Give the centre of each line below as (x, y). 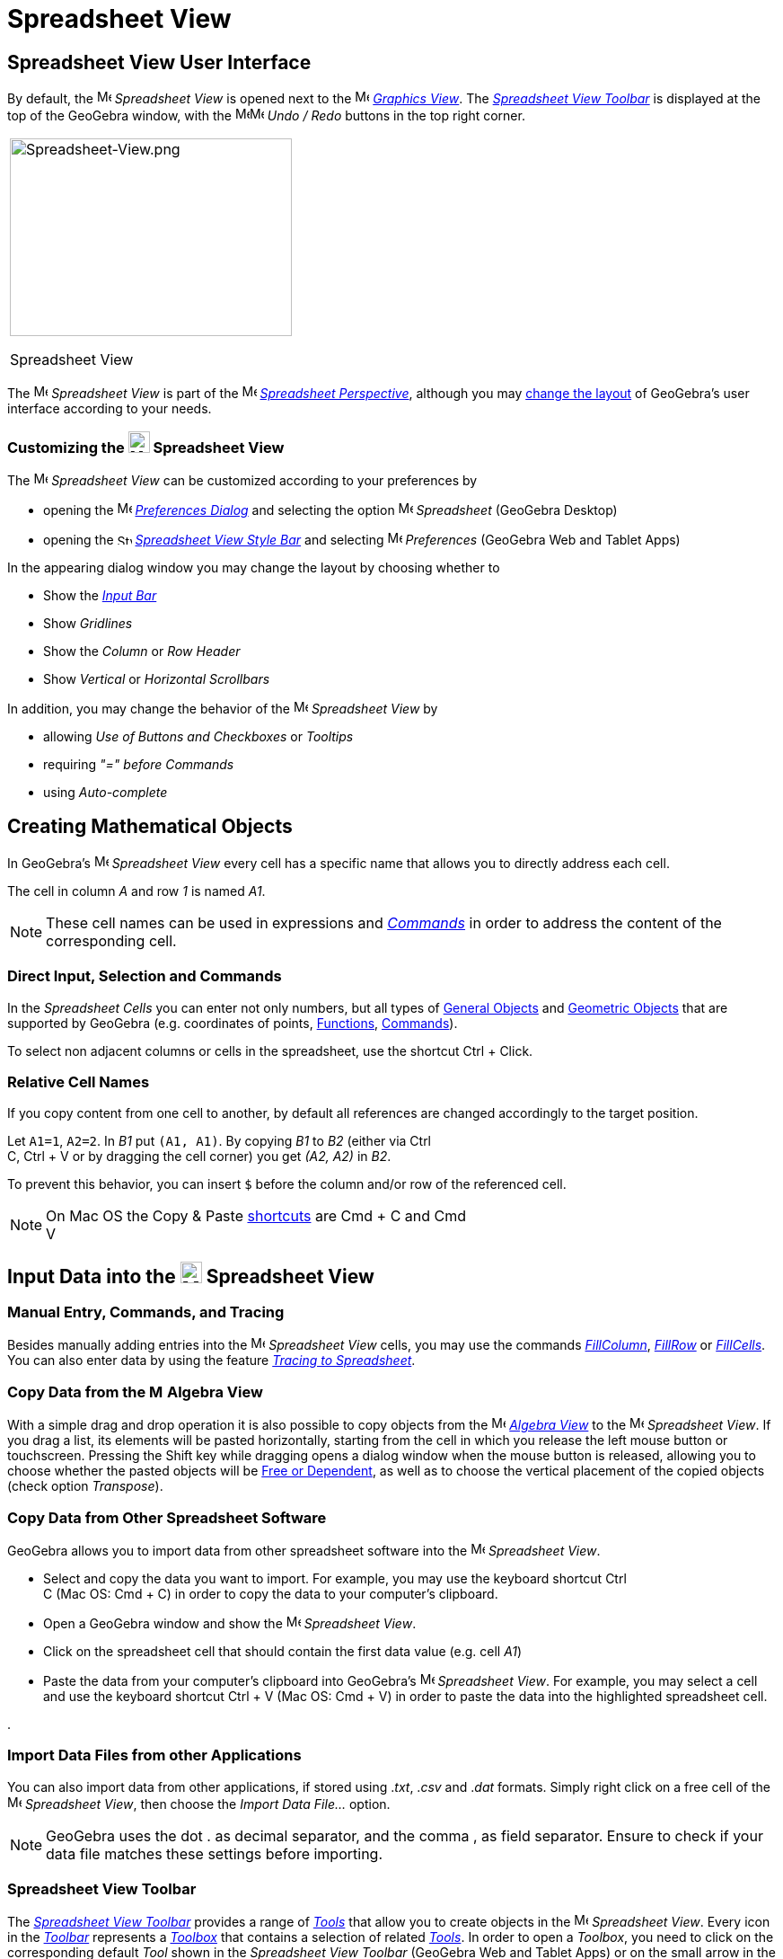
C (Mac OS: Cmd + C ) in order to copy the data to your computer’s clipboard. (271, 1593)
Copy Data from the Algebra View (135, 1392)
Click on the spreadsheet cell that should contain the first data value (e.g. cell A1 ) (283, 1651)
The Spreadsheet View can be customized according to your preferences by (242, 480)
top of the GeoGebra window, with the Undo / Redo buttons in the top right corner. (266, 116)
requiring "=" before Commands (139, 764)
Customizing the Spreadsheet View (146, 447)
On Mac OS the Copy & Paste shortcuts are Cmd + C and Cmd (256, 1216)
